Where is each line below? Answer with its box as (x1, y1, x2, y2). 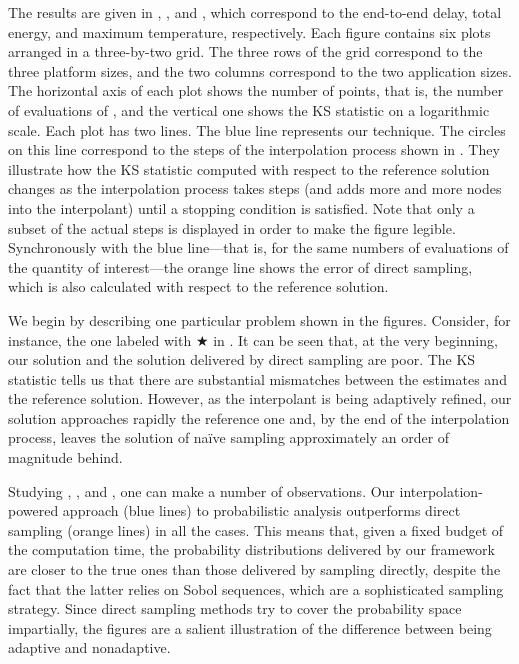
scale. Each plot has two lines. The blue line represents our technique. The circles (8, 119, 506, 140)
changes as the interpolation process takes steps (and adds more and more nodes (8, 178, 502, 199)
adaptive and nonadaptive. (8, 637, 171, 658)
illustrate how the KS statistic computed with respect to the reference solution (8, 158, 490, 179)
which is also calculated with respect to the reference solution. (8, 276, 389, 297)
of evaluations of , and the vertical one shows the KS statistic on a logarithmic (8, 99, 490, 120)
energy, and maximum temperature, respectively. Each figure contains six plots (8, 21, 491, 42)
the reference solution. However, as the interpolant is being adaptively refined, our (8, 388, 512, 409)
